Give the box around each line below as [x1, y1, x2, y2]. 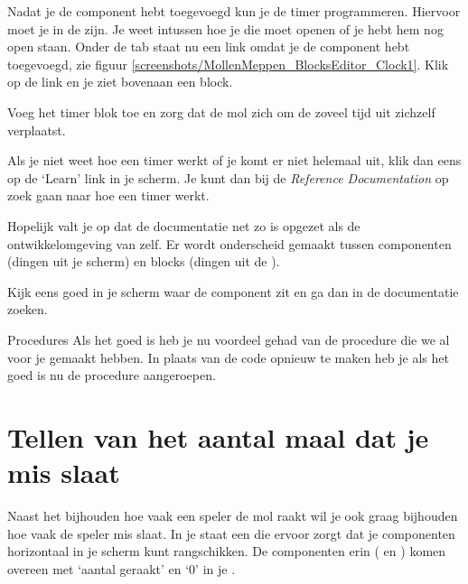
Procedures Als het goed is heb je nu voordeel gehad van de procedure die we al [7, 329, 450, 348]
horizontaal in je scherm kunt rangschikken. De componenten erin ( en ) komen [7, 542, 446, 561]
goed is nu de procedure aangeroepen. [7, 366, 216, 385]
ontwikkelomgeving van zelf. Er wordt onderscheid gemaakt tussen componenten [7, 234, 452, 253]
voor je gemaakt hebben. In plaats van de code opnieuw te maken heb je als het [7, 348, 449, 366]
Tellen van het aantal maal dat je [7, 418, 429, 455]
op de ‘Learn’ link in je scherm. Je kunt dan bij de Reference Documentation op [7, 168, 449, 187]
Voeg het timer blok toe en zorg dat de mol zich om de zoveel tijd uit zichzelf [7, 102, 435, 121]
